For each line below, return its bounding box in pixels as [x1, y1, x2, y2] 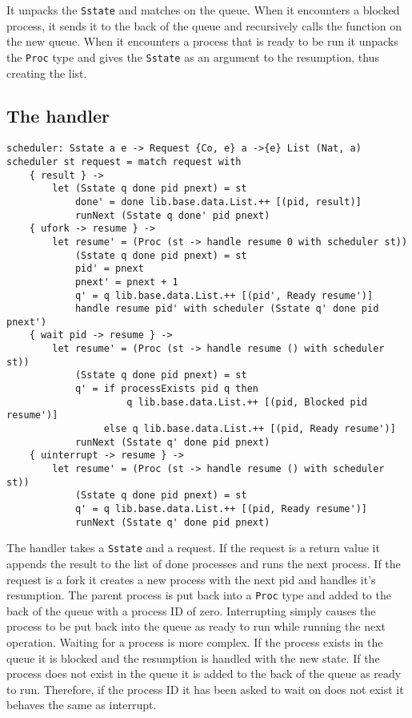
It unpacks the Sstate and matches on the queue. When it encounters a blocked [6, 2, 400, 18]
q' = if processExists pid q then [74, 383, 258, 395]
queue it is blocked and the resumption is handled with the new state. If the [6, 649, 380, 666]
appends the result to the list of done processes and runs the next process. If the [6, 555, 401, 571]
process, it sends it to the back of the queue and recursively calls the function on [6, 17, 402, 34]
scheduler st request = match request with [6, 155, 242, 167]
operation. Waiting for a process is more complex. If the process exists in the [6, 634, 383, 651]
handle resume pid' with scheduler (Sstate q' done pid [74, 303, 379, 315]
